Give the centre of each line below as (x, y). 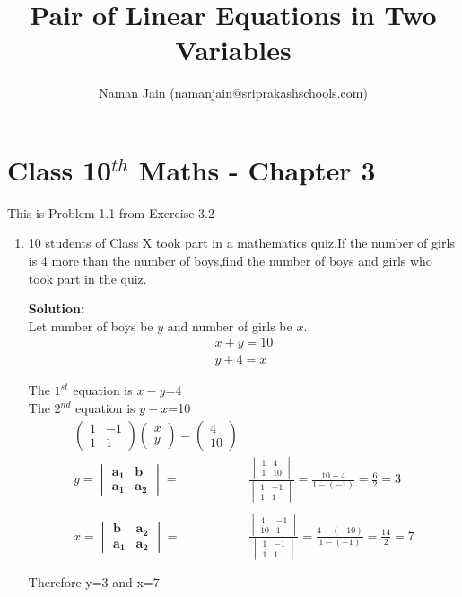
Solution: (57, 308)
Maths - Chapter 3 (257, 169)
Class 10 (60, 169)
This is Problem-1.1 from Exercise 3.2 (111, 212)
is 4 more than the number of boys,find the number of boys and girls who (230, 261)
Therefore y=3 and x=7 (94, 582)
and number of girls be (230, 325)
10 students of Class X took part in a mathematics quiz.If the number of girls (241, 243)
